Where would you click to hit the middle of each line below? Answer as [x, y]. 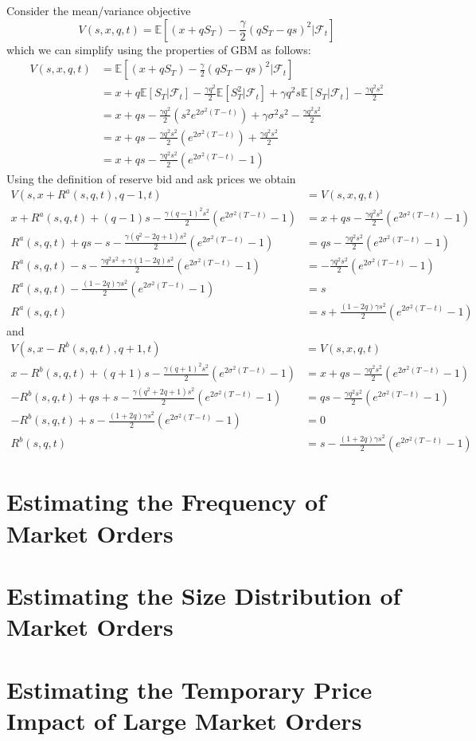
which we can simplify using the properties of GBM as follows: [159, 49]
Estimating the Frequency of [166, 502]
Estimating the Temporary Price [189, 689]
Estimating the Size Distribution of [204, 596]
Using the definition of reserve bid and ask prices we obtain [151, 178]
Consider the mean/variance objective [99, 10]
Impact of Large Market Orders [184, 720]
